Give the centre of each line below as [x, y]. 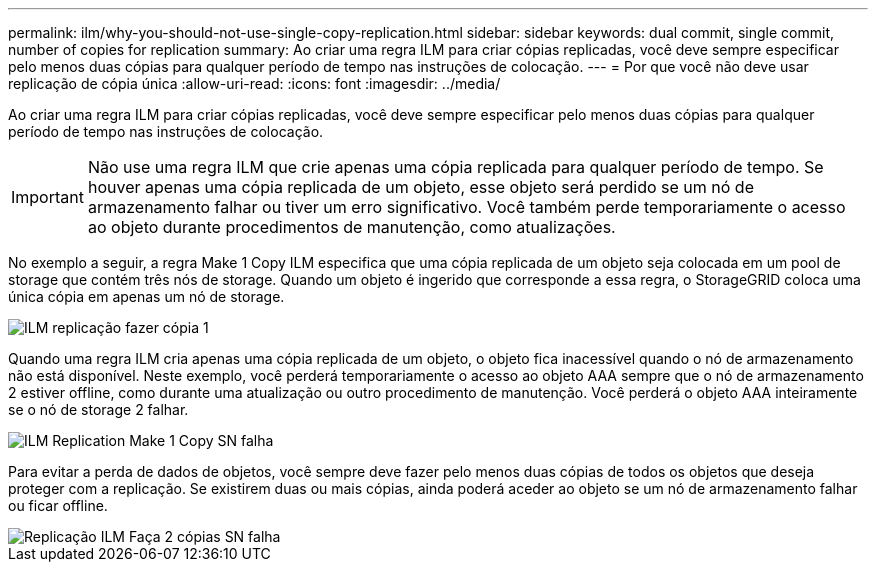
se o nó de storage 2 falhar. [98, 409]
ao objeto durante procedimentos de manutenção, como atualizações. [351, 227]
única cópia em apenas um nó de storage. [146, 296]
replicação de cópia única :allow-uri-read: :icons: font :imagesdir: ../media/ [254, 83]
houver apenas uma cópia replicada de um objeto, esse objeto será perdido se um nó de [420, 187]
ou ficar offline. [58, 505]
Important [47, 197]
